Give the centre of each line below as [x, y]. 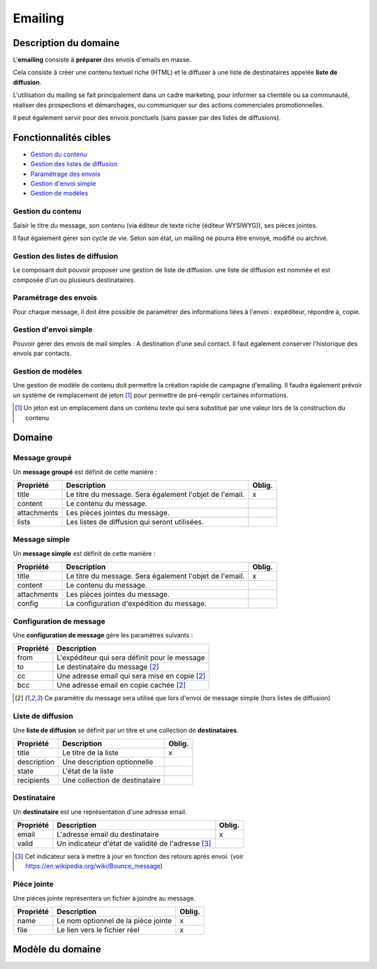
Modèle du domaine [57, 949]
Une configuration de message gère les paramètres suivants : [103, 635]
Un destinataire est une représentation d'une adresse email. [100, 812]
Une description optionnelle [108, 762]
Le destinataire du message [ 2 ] [108, 667]
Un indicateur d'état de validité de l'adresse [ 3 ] [134, 843]
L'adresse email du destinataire [108, 834]
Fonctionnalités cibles [62, 137]
